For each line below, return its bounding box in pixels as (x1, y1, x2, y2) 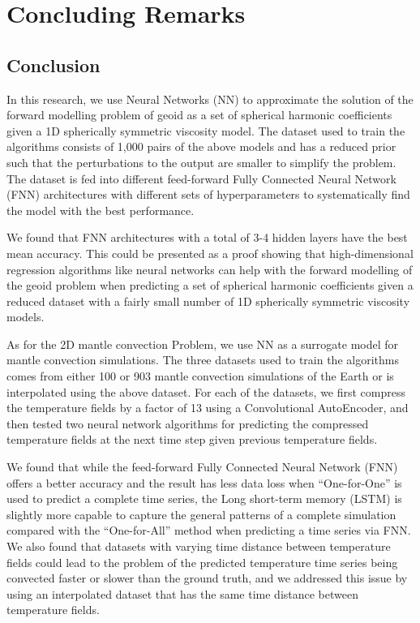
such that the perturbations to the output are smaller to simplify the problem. (6, 153, 396, 170)
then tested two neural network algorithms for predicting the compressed (6, 415, 369, 432)
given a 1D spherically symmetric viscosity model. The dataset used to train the (6, 122, 405, 139)
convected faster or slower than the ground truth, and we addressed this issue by (6, 569, 408, 586)
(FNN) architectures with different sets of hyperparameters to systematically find (6, 186, 410, 203)
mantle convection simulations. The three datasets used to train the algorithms (6, 351, 399, 368)
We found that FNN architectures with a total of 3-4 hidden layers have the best (6, 229, 408, 246)
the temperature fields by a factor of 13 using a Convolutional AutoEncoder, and (6, 399, 409, 416)
